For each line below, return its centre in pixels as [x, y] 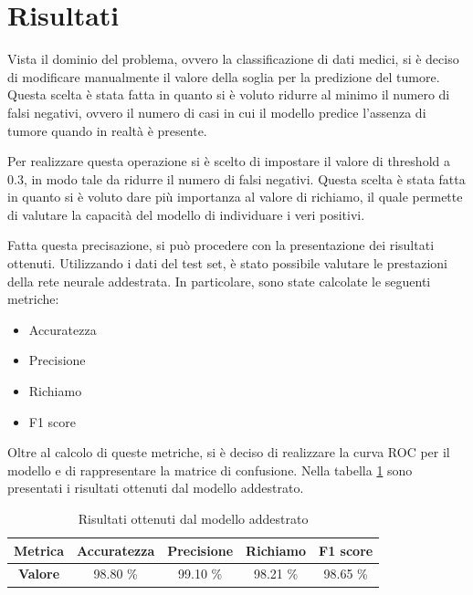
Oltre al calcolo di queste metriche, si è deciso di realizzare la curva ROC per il [229, 452]
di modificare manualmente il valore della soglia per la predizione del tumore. [224, 76]
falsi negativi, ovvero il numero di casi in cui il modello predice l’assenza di [217, 112]
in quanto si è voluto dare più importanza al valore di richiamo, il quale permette [235, 197]
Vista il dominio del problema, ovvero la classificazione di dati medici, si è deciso [233, 59]
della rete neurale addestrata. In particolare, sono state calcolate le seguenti [219, 281]
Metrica [39, 550]
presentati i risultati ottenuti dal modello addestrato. [156, 488]
